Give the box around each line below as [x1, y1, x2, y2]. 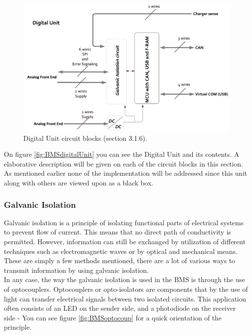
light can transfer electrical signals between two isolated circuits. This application [4, 293, 246, 303]
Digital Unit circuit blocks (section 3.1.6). [23, 133, 148, 143]
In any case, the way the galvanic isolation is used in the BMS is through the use [4, 274, 245, 285]
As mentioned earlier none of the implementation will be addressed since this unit [4, 168, 247, 178]
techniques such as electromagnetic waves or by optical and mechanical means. [4, 246, 238, 256]
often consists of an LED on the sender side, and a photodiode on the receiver [4, 303, 236, 313]
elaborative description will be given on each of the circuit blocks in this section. [4, 158, 243, 168]
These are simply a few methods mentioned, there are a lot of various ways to [4, 255, 235, 266]
